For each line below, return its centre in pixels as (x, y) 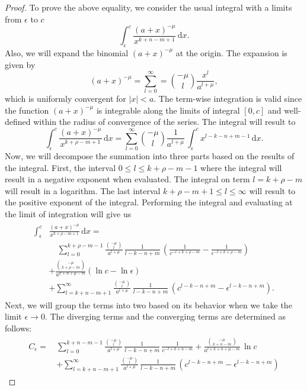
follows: (18, 328)
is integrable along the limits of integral (168, 110)
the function (27, 110)
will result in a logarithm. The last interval (83, 190)
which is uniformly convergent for (65, 99)
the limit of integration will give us (68, 214)
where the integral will (241, 167)
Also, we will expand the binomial (67, 52)
